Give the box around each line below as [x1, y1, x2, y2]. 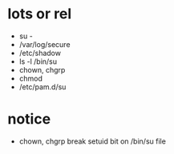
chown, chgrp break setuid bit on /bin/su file [18, 136, 166, 146]
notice [7, 110, 51, 128]
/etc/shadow [18, 48, 62, 57]
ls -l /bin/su [18, 57, 58, 66]
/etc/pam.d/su [18, 81, 67, 92]
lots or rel [7, 5, 72, 23]
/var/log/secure [18, 39, 71, 49]
